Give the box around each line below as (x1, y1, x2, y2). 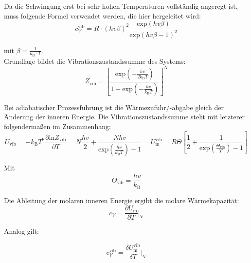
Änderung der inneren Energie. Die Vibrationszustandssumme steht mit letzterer (4, 112, 245, 122)
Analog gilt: (4, 226, 39, 236)
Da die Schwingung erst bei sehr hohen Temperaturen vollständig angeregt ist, (4, 1, 238, 11)
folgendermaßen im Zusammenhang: (4, 121, 111, 131)
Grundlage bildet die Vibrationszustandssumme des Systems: (4, 56, 186, 66)
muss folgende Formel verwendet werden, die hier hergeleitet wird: (4, 10, 201, 20)
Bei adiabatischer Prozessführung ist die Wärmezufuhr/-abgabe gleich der (4, 102, 224, 112)
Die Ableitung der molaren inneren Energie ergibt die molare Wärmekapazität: (4, 195, 239, 205)
